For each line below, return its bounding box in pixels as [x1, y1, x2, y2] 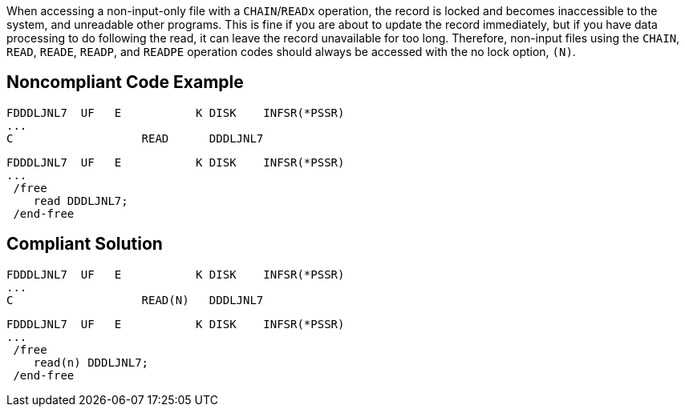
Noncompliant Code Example [6, 72, 244, 93]
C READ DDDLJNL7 [6, 131, 264, 145]
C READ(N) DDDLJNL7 [6, 293, 264, 307]
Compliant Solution [6, 234, 163, 255]
